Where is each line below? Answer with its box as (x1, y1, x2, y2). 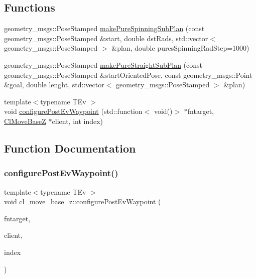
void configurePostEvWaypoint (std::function (4, 106, 143, 116)
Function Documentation (4, 140, 136, 156)
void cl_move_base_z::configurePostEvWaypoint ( (4, 196, 161, 207)
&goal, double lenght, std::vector (4, 79, 104, 90)
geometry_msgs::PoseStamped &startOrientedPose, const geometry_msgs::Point (4, 69, 252, 80)
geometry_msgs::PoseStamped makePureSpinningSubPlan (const (4, 23, 205, 34)
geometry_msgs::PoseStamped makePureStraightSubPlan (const (4, 59, 203, 70)
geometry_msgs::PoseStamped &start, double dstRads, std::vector (4, 33, 208, 43)
